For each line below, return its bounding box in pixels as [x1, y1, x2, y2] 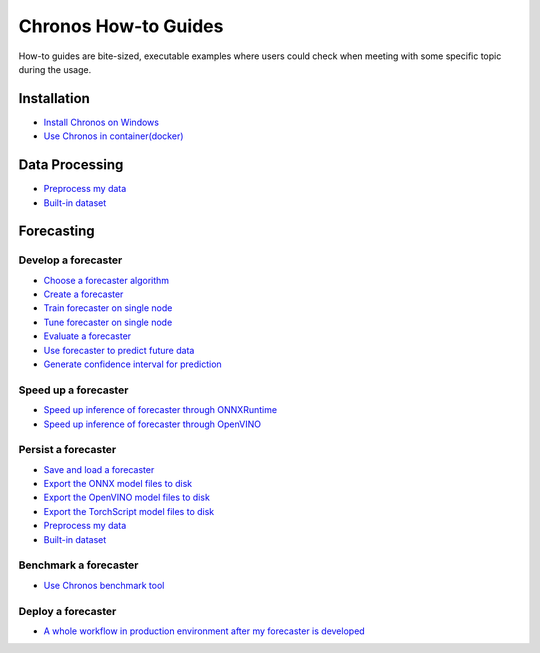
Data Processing [18, 156, 124, 174]
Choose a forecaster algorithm [43, 274, 170, 286]
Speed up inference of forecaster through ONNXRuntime [43, 404, 278, 416]
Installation [18, 90, 90, 107]
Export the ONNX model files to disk [43, 478, 193, 490]
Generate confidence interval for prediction [43, 358, 222, 370]
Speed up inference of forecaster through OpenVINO [43, 418, 262, 430]
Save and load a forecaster [43, 463, 155, 475]
